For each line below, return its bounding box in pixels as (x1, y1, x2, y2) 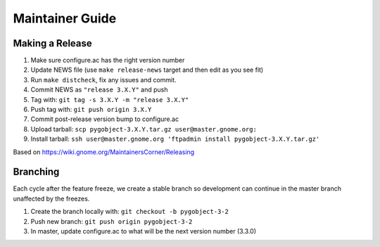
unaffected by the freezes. (13, 194, 90, 203)
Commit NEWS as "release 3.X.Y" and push (30, 85, 168, 94)
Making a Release (13, 37, 93, 49)
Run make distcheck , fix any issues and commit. (30, 75, 177, 84)
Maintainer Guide (13, 11, 117, 26)
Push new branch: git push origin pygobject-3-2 (30, 217, 193, 225)
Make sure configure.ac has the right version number (30, 56, 185, 65)
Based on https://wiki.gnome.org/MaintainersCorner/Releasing (13, 148, 195, 156)
